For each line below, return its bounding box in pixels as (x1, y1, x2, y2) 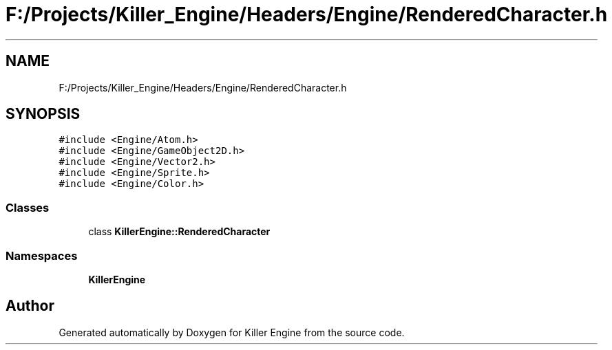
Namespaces (6, 248, 78, 263)
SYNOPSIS (6, 105, 81, 123)
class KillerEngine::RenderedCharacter (88, 226, 271, 238)
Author (6, 297, 54, 315)
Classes (6, 200, 50, 215)
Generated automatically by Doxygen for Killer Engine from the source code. (59, 326, 405, 338)
